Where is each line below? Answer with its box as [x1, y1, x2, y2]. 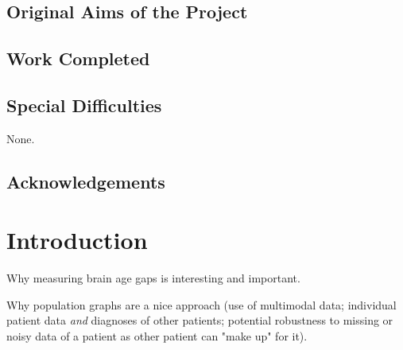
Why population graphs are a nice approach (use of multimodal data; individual [6, 296, 397, 313]
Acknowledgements [6, 169, 165, 193]
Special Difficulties [6, 92, 162, 117]
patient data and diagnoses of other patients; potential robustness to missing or [6, 312, 393, 329]
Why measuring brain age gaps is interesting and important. [6, 270, 300, 286]
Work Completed [6, 46, 150, 71]
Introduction [6, 224, 148, 256]
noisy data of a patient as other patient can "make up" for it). [6, 328, 308, 344]
